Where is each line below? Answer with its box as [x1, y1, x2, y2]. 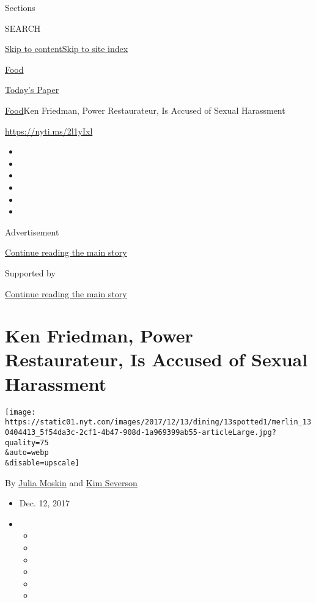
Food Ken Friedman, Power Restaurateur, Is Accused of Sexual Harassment [5, 103, 285, 116]
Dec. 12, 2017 [19, 497, 70, 509]
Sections [5, 1, 35, 13]
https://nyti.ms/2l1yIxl [5, 124, 93, 137]
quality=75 [5, 438, 49, 447]
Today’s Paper [5, 83, 59, 96]
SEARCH [5, 21, 41, 34]
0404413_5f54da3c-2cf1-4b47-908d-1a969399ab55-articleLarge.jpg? [5, 427, 276, 437]
